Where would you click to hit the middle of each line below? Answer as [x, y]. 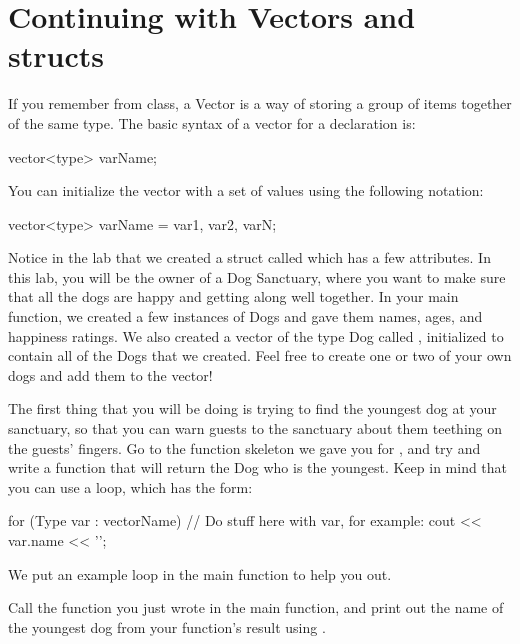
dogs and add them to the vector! [110, 374]
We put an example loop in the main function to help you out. [200, 573]
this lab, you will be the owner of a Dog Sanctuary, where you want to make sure [257, 276]
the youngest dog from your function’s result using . [167, 626]
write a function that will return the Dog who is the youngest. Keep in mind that [258, 467]
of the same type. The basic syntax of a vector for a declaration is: [212, 122]
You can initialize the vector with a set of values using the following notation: [246, 190]
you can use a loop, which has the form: [130, 486]
